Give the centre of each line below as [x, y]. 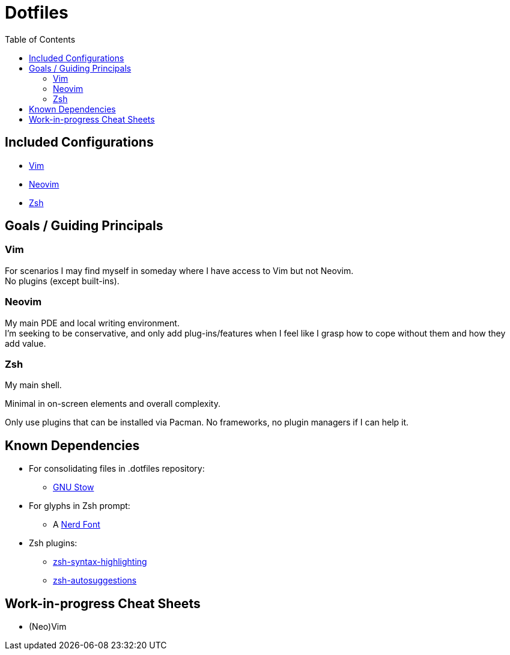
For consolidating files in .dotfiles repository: [117, 469]
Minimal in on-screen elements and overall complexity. [113, 404]
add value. [26, 343]
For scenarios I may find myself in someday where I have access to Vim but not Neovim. [179, 270]
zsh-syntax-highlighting [100, 562]
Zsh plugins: [53, 543]
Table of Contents [40, 39]
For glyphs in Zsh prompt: [80, 506]
